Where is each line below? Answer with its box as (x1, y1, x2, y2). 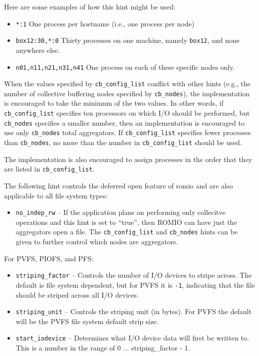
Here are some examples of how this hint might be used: (4, 1, 176, 11)
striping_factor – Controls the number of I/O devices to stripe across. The (15, 270, 252, 280)
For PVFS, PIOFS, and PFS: (4, 253, 94, 263)
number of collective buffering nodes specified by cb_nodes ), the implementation (4, 88, 250, 98)
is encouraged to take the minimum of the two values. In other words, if (4, 98, 224, 108)
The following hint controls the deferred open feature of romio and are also (4, 180, 233, 190)
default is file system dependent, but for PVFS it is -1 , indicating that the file (15, 279, 255, 290)
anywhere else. (15, 44, 60, 55)
